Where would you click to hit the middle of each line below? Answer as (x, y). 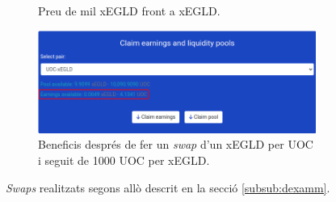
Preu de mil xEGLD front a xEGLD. (129, 11)
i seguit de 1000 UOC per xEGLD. (124, 160)
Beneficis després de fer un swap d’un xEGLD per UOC (176, 144)
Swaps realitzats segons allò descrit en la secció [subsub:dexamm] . (168, 187)
